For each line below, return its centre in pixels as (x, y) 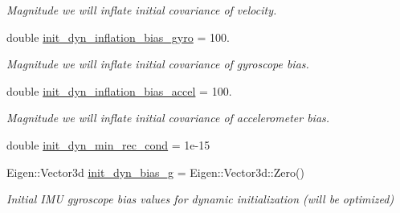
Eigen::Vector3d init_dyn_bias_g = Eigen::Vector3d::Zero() (155, 172)
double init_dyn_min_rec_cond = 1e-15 (108, 144)
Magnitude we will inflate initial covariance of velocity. (142, 10)
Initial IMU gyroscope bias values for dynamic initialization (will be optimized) (200, 199)
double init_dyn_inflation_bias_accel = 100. (119, 90)
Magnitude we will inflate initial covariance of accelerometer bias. (168, 118)
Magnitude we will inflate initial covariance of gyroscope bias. (158, 64)
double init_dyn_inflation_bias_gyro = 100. (118, 37)
